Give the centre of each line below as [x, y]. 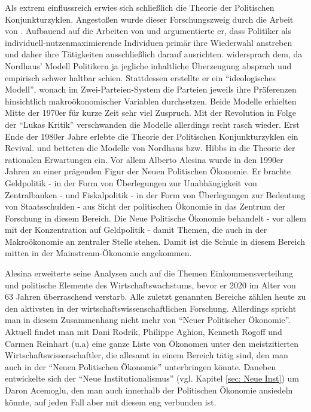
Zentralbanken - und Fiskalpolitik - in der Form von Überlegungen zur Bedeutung [155, 194]
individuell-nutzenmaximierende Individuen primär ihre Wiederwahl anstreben [149, 42]
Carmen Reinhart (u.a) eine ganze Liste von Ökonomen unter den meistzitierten [152, 343]
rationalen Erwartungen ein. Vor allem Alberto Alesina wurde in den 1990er [144, 159]
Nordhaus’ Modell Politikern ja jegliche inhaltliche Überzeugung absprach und [148, 65]
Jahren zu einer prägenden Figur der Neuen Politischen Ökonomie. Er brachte [148, 171]
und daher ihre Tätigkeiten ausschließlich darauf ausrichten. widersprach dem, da [154, 54]
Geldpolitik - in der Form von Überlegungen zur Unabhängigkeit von [131, 182]
